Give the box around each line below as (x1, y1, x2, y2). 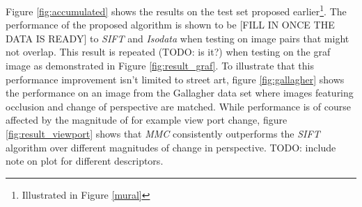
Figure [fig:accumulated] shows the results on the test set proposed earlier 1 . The (6, 2, 347, 18)
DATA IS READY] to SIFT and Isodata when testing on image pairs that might (6, 31, 349, 45)
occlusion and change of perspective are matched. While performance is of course (6, 99, 351, 113)
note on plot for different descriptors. (6, 154, 164, 168)
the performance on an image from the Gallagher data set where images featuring (6, 85, 354, 100)
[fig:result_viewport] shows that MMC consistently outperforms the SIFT (6, 126, 320, 140)
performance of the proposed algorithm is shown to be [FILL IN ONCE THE (6, 17, 335, 32)
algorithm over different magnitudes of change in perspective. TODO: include (6, 140, 336, 154)
